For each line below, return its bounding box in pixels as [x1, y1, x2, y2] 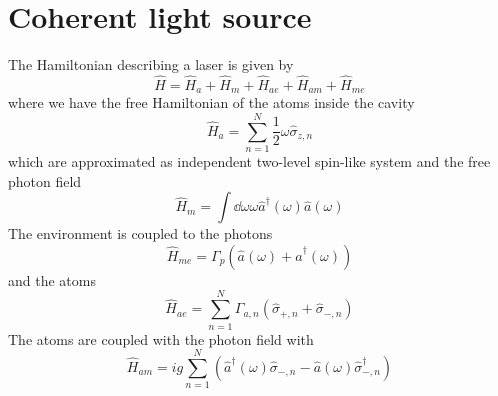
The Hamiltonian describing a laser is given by [8, 54, 294, 75]
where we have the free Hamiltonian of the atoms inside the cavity [8, 92, 415, 113]
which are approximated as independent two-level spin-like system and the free [8, 151, 491, 172]
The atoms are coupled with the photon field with [8, 328, 314, 349]
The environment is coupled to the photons [8, 223, 273, 244]
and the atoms [8, 269, 96, 290]
